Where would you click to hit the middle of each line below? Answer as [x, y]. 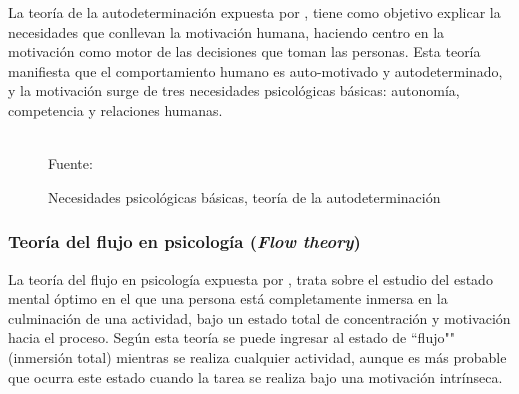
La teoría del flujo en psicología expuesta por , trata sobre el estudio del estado [250, 278]
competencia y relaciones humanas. [115, 109]
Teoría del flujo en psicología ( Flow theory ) [184, 241]
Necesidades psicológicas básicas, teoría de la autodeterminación [244, 196]
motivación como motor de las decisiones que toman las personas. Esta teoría [244, 51]
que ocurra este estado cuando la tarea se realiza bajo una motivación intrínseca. [255, 376]
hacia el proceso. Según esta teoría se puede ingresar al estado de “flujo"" [231, 337]
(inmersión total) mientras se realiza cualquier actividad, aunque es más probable [257, 356]
